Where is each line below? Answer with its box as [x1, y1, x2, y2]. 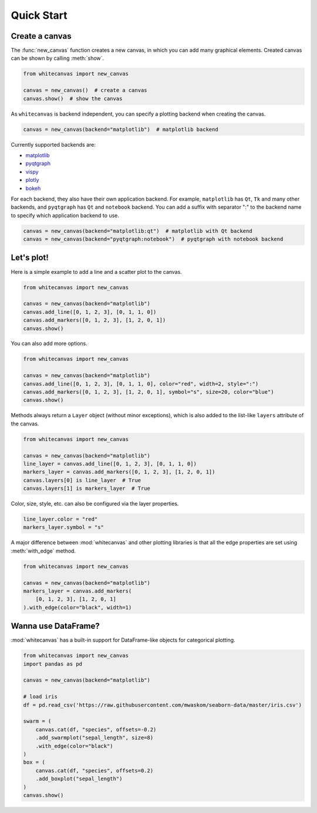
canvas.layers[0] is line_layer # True [23, 477, 141, 483]
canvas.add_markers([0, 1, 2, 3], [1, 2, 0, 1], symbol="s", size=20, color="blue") [23, 389, 274, 395]
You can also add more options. [11, 340, 87, 347]
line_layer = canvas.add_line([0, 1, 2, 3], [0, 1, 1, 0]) [23, 460, 197, 467]
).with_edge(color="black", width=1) [23, 604, 132, 611]
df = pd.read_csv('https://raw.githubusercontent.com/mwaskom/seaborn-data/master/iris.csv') [23, 702, 302, 708]
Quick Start [11, 9, 68, 22]
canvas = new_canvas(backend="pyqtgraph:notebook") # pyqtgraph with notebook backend [23, 236, 284, 243]
